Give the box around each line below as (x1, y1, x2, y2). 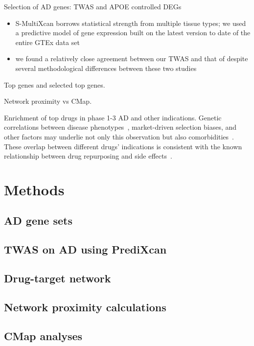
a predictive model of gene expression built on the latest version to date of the (15, 27, 251, 38)
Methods (4, 179, 65, 199)
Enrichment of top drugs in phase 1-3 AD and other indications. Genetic (4, 112, 222, 122)
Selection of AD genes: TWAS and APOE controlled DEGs (4, 1, 182, 11)
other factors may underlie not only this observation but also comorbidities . (4, 131, 234, 141)
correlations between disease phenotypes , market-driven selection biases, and (4, 122, 237, 132)
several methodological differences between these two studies (15, 63, 197, 73)
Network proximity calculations (4, 299, 166, 314)
